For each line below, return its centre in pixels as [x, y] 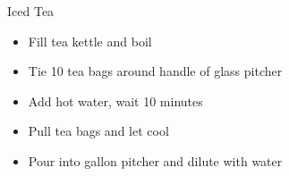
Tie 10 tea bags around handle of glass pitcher [155, 71]
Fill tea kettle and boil [90, 41]
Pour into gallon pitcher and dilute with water [155, 160]
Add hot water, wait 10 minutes [115, 101]
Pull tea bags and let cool [98, 131]
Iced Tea [31, 11]
